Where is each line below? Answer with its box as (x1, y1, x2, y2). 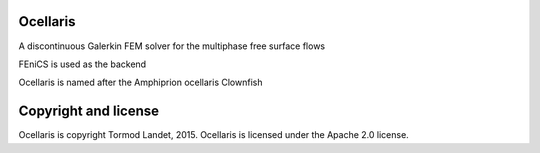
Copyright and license (18, 103, 160, 120)
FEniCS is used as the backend (18, 58, 147, 70)
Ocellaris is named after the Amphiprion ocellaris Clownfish (18, 76, 263, 89)
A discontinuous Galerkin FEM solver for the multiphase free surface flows (18, 40, 325, 52)
